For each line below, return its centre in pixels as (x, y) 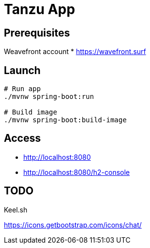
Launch (22, 70)
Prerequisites (37, 33)
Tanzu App (40, 9)
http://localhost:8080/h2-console (77, 172)
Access (22, 138)
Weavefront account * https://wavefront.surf (75, 52)
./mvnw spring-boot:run (49, 97)
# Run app (22, 89)
